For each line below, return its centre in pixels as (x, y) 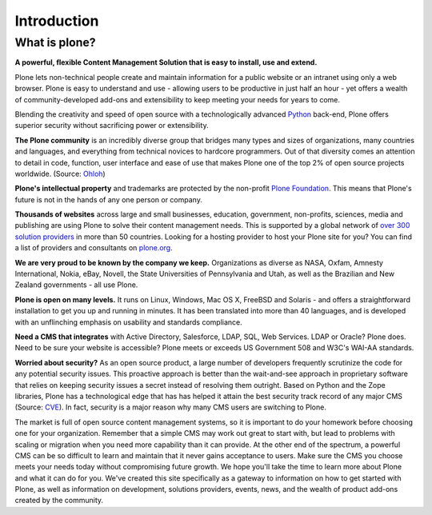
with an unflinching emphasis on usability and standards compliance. (129, 322)
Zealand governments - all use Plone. (76, 285)
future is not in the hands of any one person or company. (109, 199)
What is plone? (55, 42)
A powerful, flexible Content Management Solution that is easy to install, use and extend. (166, 62)
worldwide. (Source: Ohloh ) (60, 174)
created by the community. (59, 501)
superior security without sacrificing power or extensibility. (112, 126)
